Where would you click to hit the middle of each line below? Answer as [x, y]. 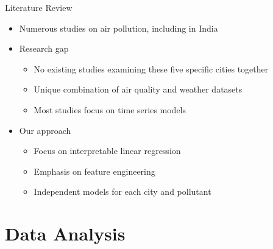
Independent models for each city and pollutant [122, 191]
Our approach [45, 130]
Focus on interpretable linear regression [107, 151]
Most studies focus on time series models [110, 109]
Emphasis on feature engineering [94, 171]
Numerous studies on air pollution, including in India [119, 28]
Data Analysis [65, 233]
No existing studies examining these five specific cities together [151, 68]
